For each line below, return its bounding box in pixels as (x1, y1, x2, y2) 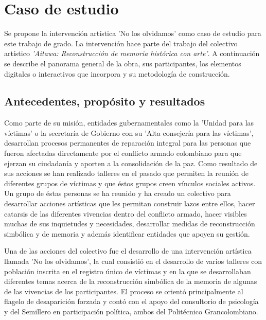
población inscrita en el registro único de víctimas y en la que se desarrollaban (4, 265, 251, 276)
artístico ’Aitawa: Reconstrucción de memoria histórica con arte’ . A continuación (4, 48, 260, 59)
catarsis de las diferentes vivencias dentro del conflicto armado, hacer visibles (4, 208, 247, 219)
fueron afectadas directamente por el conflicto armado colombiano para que (4, 148, 242, 158)
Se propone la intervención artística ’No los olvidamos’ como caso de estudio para (4, 28, 261, 39)
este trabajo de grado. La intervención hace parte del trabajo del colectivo (4, 38, 238, 48)
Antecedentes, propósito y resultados (4, 93, 205, 109)
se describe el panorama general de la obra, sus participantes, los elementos (4, 58, 241, 68)
